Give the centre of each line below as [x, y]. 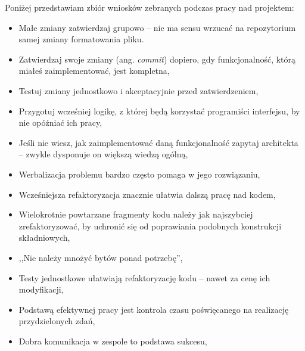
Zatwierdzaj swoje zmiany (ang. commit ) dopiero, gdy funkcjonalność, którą [157, 59]
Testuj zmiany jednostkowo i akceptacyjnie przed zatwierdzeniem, [139, 90]
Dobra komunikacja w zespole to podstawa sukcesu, [113, 341]
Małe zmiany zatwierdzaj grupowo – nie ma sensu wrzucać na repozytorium [157, 27]
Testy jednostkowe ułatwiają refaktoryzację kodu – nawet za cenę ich [144, 277]
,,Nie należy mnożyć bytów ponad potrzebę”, [101, 257]
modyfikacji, [41, 289]
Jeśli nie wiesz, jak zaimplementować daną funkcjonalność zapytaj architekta [158, 142]
